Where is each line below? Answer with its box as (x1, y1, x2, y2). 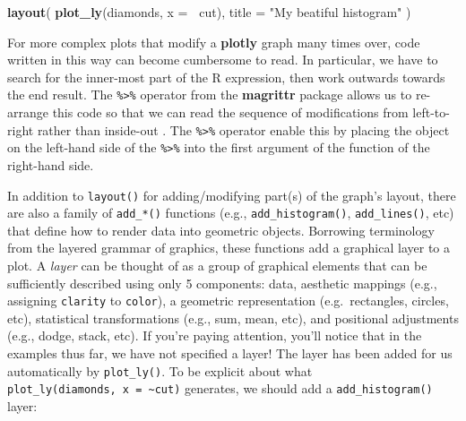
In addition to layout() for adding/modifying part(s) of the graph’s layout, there (7, 185, 456, 204)
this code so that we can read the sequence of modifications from (52, 103, 409, 122)
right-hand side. (7, 155, 94, 174)
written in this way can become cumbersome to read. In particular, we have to (7, 50, 438, 69)
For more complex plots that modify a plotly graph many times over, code (7, 32, 420, 51)
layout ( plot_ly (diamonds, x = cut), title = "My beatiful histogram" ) (7, 3, 411, 21)
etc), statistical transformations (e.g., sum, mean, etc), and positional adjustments (7, 308, 459, 327)
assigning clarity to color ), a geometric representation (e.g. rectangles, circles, (7, 291, 449, 310)
